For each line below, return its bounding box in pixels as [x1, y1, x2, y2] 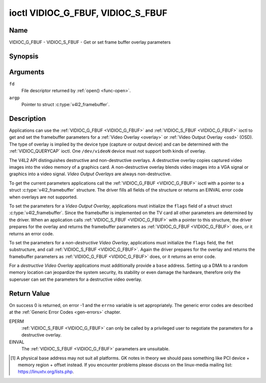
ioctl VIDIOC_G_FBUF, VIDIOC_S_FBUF [9, 7, 167, 18]
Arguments [9, 68, 45, 76]
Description [9, 114, 46, 123]
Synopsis [9, 52, 39, 60]
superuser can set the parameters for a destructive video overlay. [9, 276, 142, 282]
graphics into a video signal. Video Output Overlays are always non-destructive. [9, 171, 172, 177]
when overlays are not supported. [9, 194, 78, 200]
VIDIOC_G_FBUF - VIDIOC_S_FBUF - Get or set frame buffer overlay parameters [9, 39, 171, 45]
